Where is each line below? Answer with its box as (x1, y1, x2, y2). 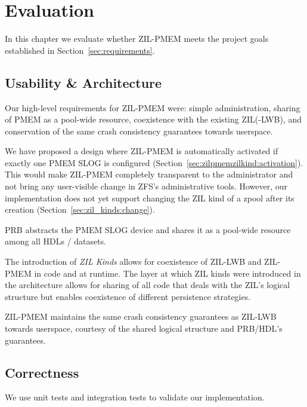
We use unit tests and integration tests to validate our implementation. (5, 391, 265, 403)
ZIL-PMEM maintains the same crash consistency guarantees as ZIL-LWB (5, 310, 277, 323)
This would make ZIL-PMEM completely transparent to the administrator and (5, 168, 293, 180)
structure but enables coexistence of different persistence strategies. (5, 290, 251, 302)
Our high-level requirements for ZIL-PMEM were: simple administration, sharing (5, 101, 300, 114)
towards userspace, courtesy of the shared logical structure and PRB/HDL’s (5, 322, 283, 335)
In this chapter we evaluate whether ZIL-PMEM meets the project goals (5, 32, 269, 45)
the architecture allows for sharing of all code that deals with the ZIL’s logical (5, 279, 290, 291)
